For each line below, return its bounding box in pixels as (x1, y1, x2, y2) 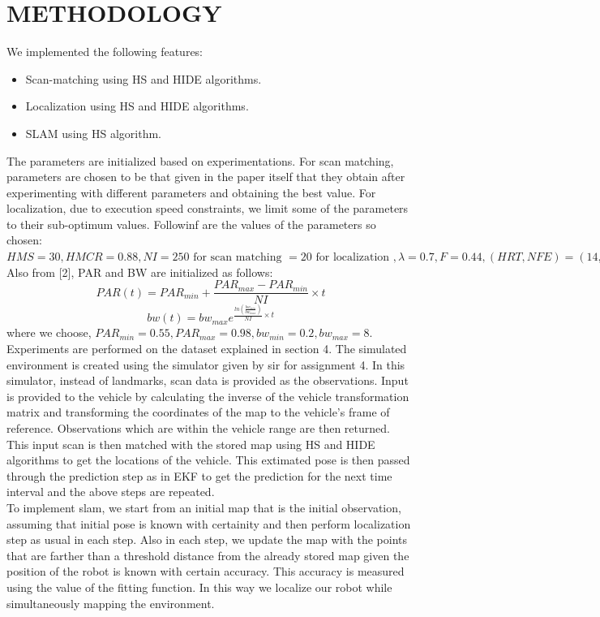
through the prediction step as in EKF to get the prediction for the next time (6, 467, 392, 484)
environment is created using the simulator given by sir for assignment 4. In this (6, 356, 405, 373)
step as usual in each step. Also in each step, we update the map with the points (6, 531, 407, 548)
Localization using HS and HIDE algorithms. (25, 97, 249, 114)
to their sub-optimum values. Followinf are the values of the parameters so (6, 215, 376, 232)
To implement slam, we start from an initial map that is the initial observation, (6, 498, 401, 516)
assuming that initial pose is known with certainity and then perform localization (6, 515, 411, 532)
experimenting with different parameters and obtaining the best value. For (6, 183, 376, 201)
